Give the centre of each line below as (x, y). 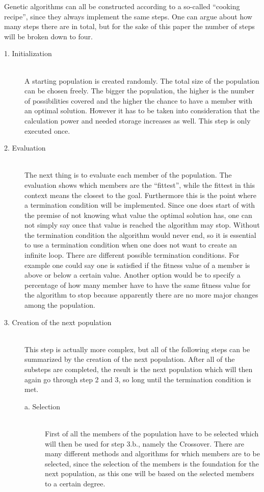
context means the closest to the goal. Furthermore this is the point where (140, 195)
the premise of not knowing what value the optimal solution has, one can (138, 215)
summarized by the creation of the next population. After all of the (130, 359)
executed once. (47, 130)
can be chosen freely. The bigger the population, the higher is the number (140, 91)
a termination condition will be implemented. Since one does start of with (140, 205)
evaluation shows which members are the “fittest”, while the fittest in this (140, 184)
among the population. (60, 305)
